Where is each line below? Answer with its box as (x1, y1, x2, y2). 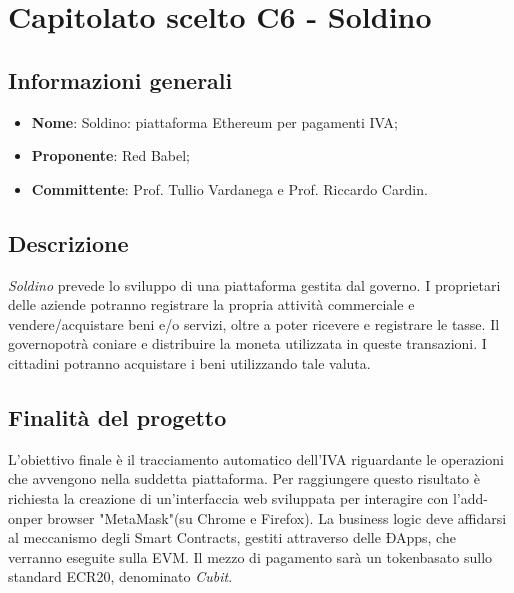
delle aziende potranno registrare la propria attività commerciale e (8, 294, 415, 315)
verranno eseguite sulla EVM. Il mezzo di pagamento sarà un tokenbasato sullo (8, 546, 493, 567)
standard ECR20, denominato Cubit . (8, 566, 233, 587)
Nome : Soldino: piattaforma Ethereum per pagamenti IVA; (31, 111, 398, 132)
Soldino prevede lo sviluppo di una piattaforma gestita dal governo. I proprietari (8, 274, 501, 295)
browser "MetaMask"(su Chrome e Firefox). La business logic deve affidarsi (47, 507, 507, 528)
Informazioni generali (8, 64, 233, 95)
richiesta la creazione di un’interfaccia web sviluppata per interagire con (8, 487, 449, 508)
